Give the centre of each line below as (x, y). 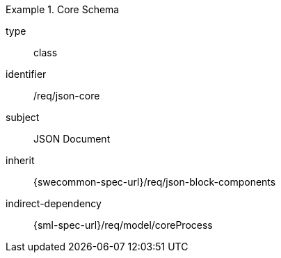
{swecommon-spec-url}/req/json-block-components (155, 182)
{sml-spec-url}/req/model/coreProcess (123, 225)
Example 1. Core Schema (63, 9)
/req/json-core (67, 96)
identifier (26, 74)
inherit (20, 160)
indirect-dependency (54, 203)
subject (23, 117)
